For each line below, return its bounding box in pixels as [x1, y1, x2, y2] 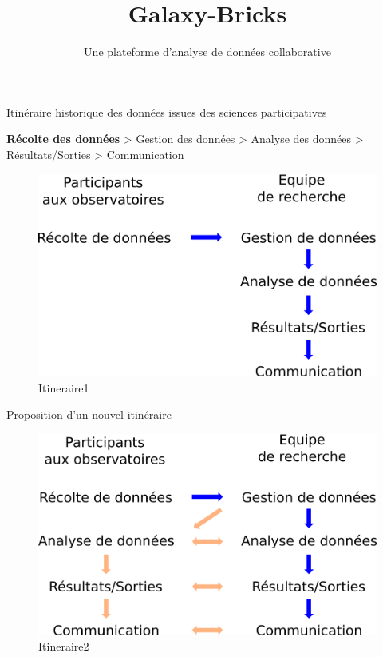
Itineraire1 [38, 379, 89, 396]
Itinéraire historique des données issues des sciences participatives [6, 103, 327, 120]
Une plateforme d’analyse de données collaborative [84, 43, 331, 60]
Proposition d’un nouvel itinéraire [6, 406, 172, 423]
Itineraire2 [38, 638, 89, 655]
